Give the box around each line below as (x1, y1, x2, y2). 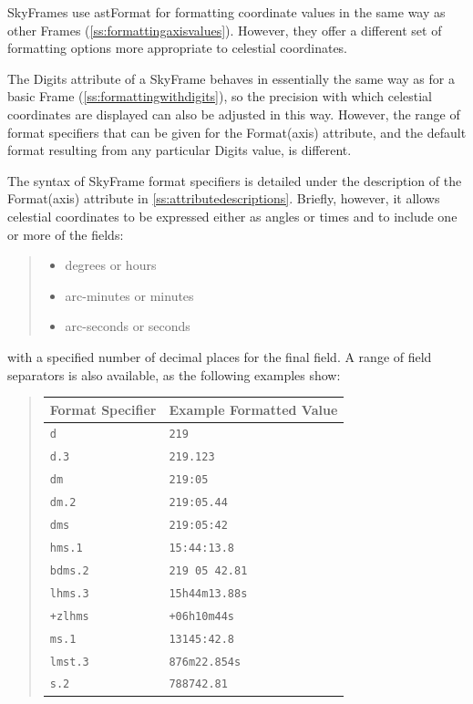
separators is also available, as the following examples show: (7, 365, 341, 384)
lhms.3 (49, 586, 89, 600)
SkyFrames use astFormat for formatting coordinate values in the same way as (7, 3, 446, 21)
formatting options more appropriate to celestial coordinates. (7, 38, 348, 57)
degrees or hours (65, 255, 157, 274)
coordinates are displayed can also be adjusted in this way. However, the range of (7, 104, 460, 123)
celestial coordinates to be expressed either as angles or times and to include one (7, 206, 458, 225)
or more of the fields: (7, 224, 124, 243)
